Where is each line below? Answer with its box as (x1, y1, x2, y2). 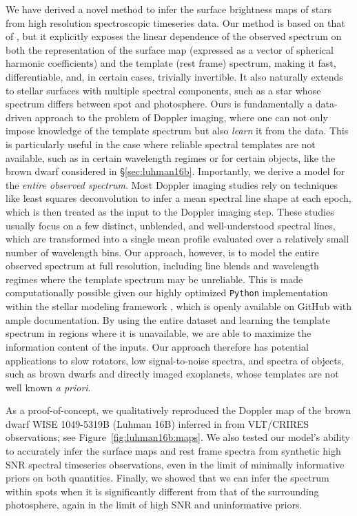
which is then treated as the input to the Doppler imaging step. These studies (6, 204, 334, 218)
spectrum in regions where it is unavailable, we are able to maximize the (6, 326, 312, 340)
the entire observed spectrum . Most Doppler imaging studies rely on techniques (6, 177, 338, 192)
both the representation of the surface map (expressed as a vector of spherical (6, 42, 334, 56)
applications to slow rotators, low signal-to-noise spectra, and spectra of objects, (6, 353, 345, 367)
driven (6, 110, 32, 124)
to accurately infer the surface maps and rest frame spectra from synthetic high (6, 444, 341, 458)
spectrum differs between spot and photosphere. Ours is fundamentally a (6, 96, 313, 111)
